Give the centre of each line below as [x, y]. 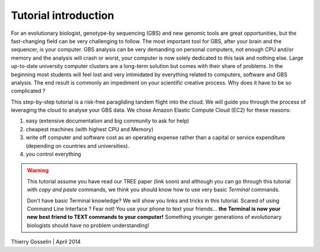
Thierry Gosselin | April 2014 [46, 242]
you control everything [53, 154]
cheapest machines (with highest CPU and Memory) [90, 129]
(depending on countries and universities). [78, 146]
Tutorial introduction [63, 15]
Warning [38, 170]
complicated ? [28, 91]
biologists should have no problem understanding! [88, 225]
